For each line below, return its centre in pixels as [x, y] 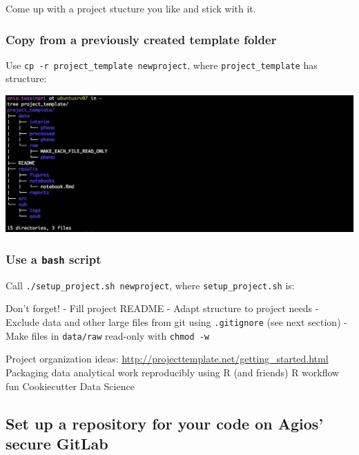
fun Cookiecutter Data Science [70, 386]
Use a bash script [54, 259]
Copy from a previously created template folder [141, 39]
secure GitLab [57, 443]
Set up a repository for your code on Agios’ [165, 423]
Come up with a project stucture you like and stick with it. [131, 8]
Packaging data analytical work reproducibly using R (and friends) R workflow [173, 372]
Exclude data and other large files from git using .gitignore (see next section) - [176, 322]
